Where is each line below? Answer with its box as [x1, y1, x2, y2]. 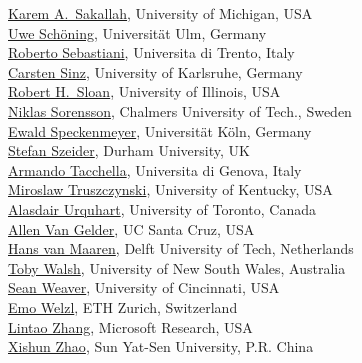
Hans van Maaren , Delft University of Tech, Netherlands [8, 238, 354, 259]
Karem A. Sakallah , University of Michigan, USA [8, 3, 313, 23]
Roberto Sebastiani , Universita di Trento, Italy [8, 42, 295, 63]
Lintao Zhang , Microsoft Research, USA [8, 316, 253, 337]
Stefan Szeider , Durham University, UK [8, 140, 250, 161]
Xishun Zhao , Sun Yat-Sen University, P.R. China [8, 336, 314, 357]
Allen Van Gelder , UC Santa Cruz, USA [8, 218, 255, 239]
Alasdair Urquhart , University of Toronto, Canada [8, 198, 317, 219]
